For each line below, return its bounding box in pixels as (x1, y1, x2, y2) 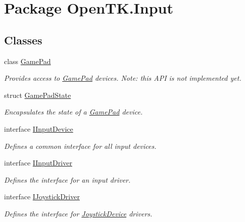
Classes (4, 32, 42, 47)
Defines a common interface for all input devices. (4, 140, 157, 151)
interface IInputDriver (4, 157, 72, 168)
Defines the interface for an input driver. (4, 174, 131, 185)
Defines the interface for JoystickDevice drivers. (4, 208, 153, 218)
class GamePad (4, 55, 51, 66)
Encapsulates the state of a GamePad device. (4, 106, 143, 117)
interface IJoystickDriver (4, 191, 80, 202)
